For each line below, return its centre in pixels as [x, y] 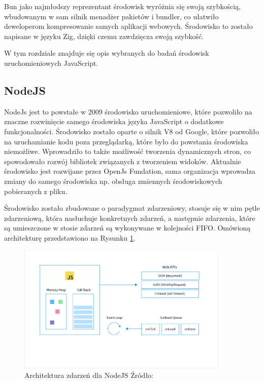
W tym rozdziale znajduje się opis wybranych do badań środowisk [107, 53]
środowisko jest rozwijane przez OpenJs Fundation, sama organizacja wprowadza [130, 171]
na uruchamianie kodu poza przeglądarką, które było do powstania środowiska [126, 141]
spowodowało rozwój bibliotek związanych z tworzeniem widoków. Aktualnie [123, 161]
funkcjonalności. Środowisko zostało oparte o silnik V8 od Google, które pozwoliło [131, 131]
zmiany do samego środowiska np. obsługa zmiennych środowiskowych [113, 181]
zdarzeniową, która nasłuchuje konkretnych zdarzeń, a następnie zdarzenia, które [130, 218]
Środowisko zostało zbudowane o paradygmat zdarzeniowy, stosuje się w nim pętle [132, 208]
